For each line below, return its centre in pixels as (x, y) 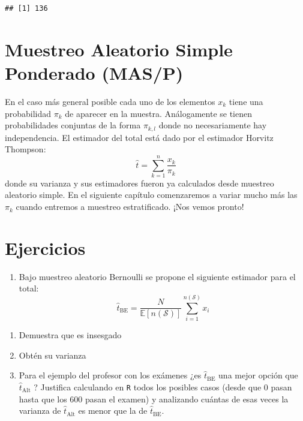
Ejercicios (45, 247)
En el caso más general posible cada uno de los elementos (110, 101)
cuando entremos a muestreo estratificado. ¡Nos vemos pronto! (130, 207)
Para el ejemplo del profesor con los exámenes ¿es (110, 375)
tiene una (246, 101)
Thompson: (25, 149)
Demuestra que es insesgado (70, 335)
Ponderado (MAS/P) (94, 72)
